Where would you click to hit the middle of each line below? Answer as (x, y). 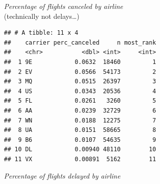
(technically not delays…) (42, 16)
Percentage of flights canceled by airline (64, 6)
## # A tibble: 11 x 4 (41, 33)
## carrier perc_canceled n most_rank (80, 42)
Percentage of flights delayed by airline (62, 175)
